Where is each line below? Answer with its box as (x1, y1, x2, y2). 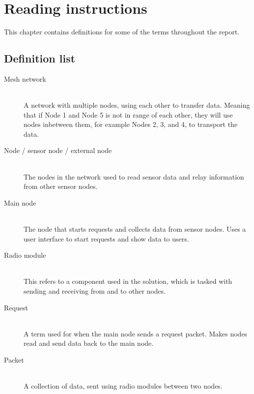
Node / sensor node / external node (4, 145, 112, 155)
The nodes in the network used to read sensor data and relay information (24, 171, 244, 182)
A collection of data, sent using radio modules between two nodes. (24, 381, 223, 391)
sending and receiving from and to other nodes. (24, 286, 166, 296)
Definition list (4, 51, 76, 66)
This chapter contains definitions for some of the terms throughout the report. (4, 27, 240, 37)
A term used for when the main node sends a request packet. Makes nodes (24, 328, 248, 338)
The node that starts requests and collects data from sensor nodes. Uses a (24, 224, 246, 234)
